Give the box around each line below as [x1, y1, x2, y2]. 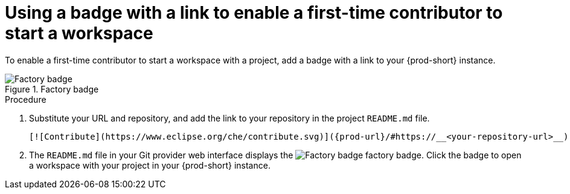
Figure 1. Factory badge [5, 83, 99, 94]
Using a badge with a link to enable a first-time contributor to [5, 2, 503, 23]
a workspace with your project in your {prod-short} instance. [29, 160, 271, 170]
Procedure [5, 94, 46, 105]
